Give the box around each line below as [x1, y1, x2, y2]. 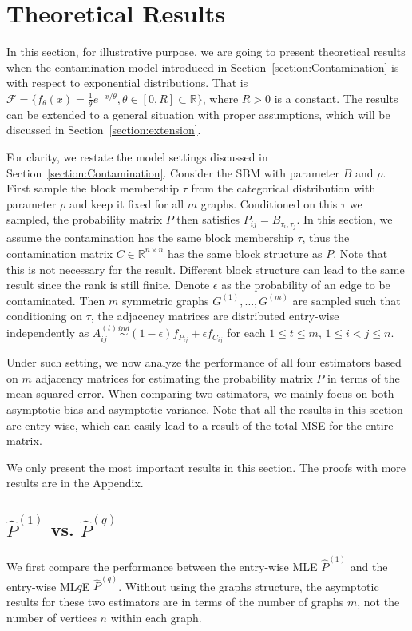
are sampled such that [292, 292, 401, 308]
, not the [357, 593, 400, 609]
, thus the [302, 229, 350, 246]
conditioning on [6, 308, 82, 324]
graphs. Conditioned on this [200, 195, 338, 212]
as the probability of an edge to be [221, 276, 390, 293]
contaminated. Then [6, 292, 105, 308]
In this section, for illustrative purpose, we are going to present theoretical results [6, 43, 406, 60]
